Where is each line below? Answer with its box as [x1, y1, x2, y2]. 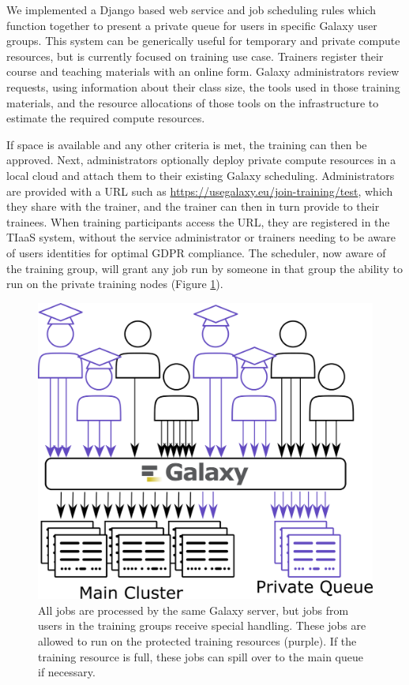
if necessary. [38, 664, 96, 680]
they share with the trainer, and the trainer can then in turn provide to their [6, 198, 380, 215]
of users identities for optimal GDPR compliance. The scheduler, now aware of [6, 244, 386, 260]
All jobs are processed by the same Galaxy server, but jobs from [38, 601, 349, 618]
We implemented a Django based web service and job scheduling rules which [6, 2, 377, 17]
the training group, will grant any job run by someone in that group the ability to [6, 260, 403, 276]
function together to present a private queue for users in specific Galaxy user [6, 17, 377, 33]
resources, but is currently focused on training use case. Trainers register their [6, 47, 384, 64]
